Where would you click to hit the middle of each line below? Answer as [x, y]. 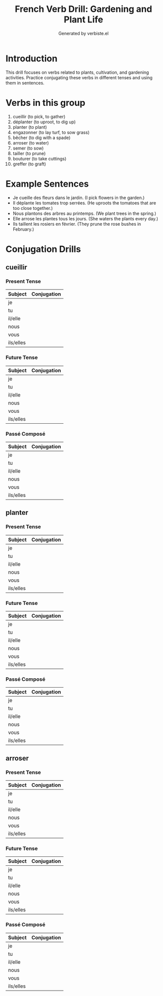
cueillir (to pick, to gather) [39, 116]
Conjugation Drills [43, 249]
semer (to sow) [28, 148]
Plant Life [83, 20]
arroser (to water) [31, 143]
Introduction [32, 58]
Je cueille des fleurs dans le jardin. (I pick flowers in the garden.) [79, 198]
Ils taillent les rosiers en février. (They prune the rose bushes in [77, 224]
